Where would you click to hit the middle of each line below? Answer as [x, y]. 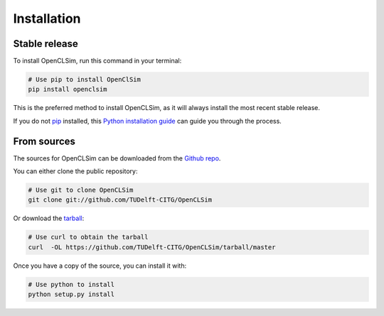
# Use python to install [71, 284]
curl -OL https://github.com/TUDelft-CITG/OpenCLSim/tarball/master [152, 247]
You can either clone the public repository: [75, 171]
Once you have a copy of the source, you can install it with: [100, 266]
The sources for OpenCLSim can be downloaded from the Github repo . [117, 158]
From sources [44, 141]
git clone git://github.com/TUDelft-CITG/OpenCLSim [120, 200]
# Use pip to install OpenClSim [85, 80]
